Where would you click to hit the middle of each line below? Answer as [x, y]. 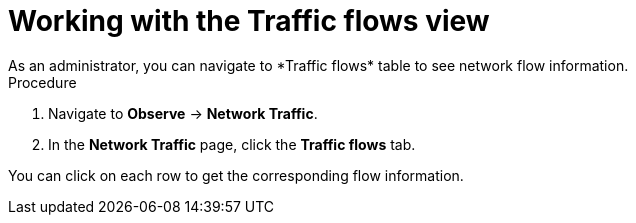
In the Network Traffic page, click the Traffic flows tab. [232, 144]
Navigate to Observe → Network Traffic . [183, 113]
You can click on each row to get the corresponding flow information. [236, 175]
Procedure [42, 82]
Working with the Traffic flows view [249, 21]
